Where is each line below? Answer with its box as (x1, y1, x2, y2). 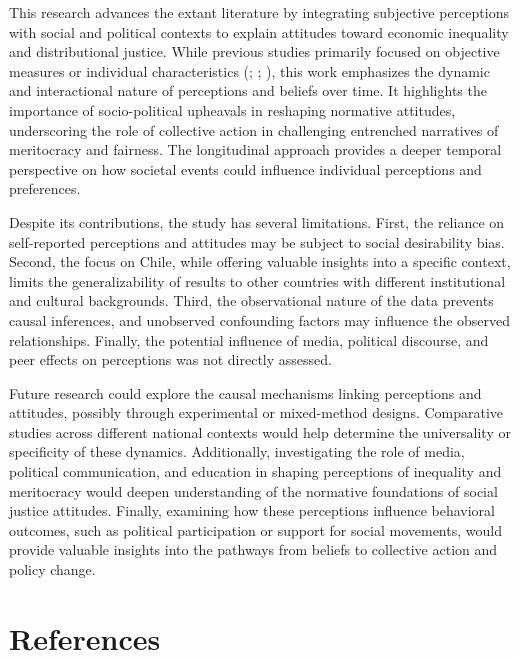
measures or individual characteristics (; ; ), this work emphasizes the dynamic (9, 60, 490, 81)
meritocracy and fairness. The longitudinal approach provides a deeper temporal (9, 139, 502, 160)
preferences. (9, 178, 81, 199)
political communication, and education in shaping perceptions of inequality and (9, 461, 502, 482)
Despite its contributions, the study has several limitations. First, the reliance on (9, 211, 505, 232)
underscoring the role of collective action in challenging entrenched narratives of (9, 119, 499, 140)
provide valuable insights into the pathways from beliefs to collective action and (9, 539, 498, 560)
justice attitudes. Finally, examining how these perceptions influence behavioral (9, 500, 495, 521)
